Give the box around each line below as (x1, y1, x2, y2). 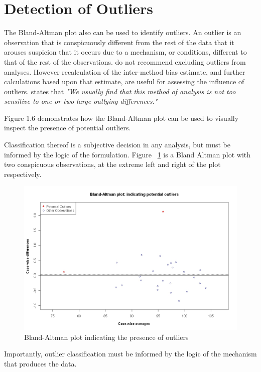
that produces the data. (4, 358, 77, 368)
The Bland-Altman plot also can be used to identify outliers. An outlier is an (4, 27, 241, 38)
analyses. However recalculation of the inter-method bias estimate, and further (4, 66, 245, 77)
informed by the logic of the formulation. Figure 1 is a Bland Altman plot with (4, 149, 251, 159)
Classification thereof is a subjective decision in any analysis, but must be (4, 139, 230, 150)
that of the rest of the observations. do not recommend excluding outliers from (4, 56, 246, 67)
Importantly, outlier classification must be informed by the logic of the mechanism (4, 348, 257, 359)
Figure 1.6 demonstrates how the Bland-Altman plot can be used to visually (4, 112, 239, 123)
